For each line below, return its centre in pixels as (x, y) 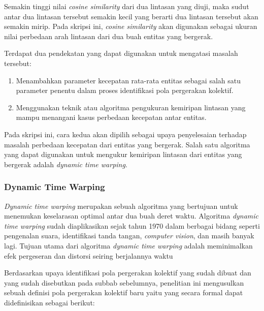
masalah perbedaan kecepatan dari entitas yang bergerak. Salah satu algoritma (127, 144)
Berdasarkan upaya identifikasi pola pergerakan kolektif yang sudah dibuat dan (128, 273)
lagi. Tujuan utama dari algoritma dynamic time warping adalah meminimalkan (128, 245)
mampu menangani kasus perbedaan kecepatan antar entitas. (111, 117)
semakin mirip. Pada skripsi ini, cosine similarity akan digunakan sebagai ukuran (131, 26)
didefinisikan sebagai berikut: (49, 302)
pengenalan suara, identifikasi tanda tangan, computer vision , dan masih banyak (129, 236)
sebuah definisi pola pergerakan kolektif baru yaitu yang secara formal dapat (124, 292)
